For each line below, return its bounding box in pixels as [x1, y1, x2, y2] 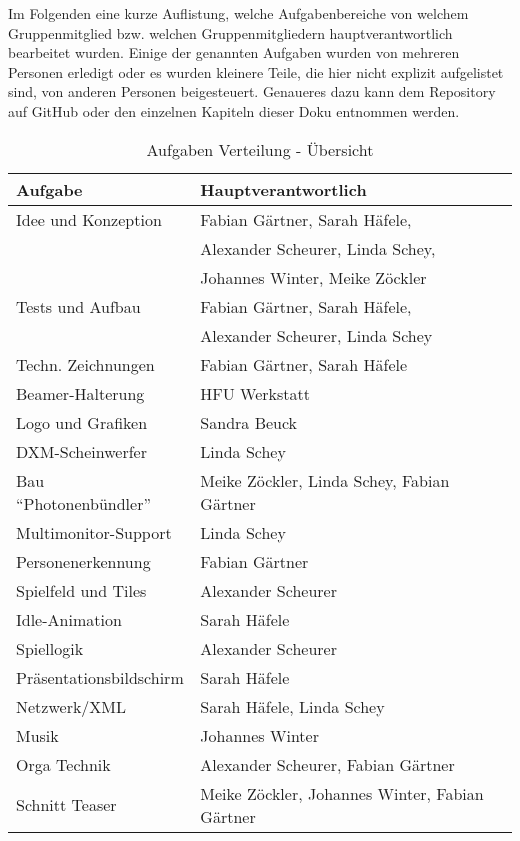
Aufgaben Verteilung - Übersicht [146, 137, 374, 161]
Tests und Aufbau [16, 294, 141, 318]
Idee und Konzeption [16, 207, 162, 231]
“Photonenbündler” [16, 491, 151, 515]
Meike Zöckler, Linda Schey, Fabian [200, 468, 450, 492]
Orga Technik [16, 752, 111, 776]
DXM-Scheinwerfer [16, 439, 147, 463]
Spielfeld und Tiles [16, 578, 147, 602]
